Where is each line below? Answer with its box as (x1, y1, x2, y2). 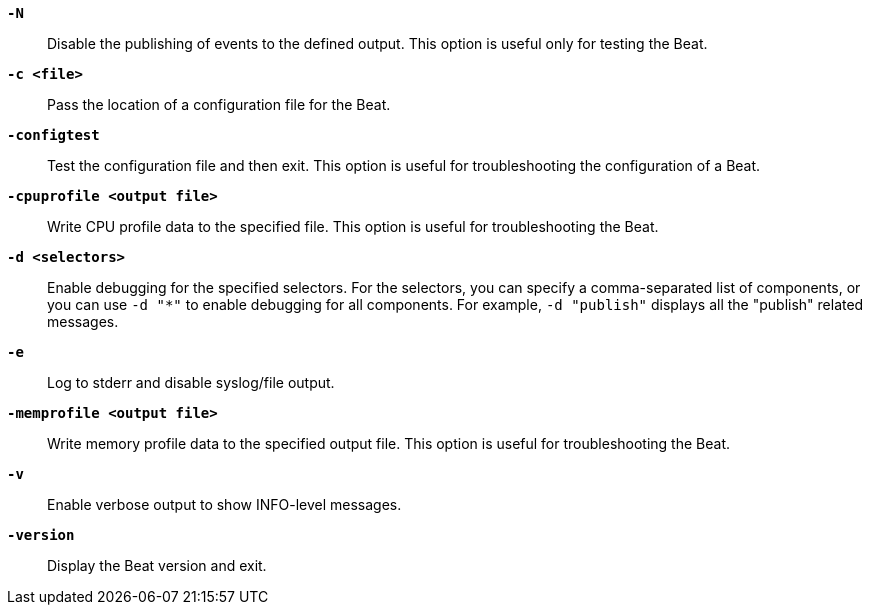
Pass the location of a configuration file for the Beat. (47, 96, 391, 113)
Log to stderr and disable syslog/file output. (47, 374, 335, 391)
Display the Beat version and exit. (47, 557, 267, 574)
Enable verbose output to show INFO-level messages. (47, 496, 402, 513)
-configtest (7, 127, 100, 143)
